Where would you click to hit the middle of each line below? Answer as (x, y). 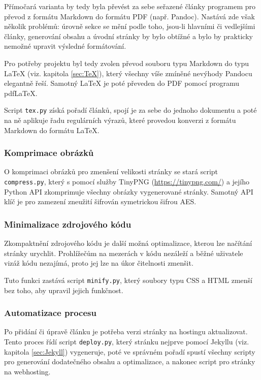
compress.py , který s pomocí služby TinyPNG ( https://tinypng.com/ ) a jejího (127, 181)
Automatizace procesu (50, 313)
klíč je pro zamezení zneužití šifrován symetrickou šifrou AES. (100, 201)
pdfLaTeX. (21, 93)
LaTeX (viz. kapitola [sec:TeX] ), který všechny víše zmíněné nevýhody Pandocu (128, 73)
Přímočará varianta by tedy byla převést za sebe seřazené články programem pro (130, 6)
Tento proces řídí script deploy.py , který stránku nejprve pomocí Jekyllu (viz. (127, 341)
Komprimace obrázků (49, 153)
